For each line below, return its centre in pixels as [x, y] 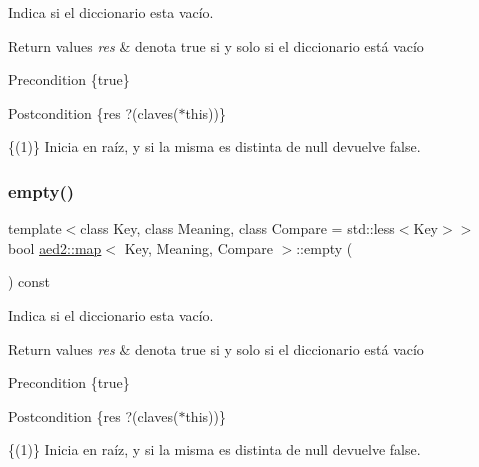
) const [29, 281]
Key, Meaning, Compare [198, 247]
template [35, 228]
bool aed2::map [55, 247]
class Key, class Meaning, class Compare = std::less [237, 228]
